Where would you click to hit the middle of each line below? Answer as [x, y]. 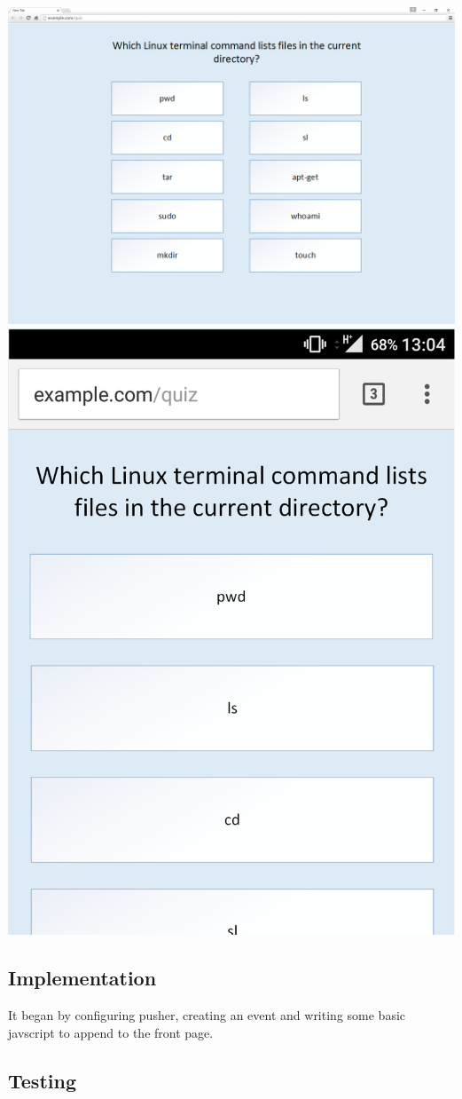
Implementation [82, 978]
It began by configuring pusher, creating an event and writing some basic [207, 1015]
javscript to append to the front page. [111, 1032]
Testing [42, 1080]
